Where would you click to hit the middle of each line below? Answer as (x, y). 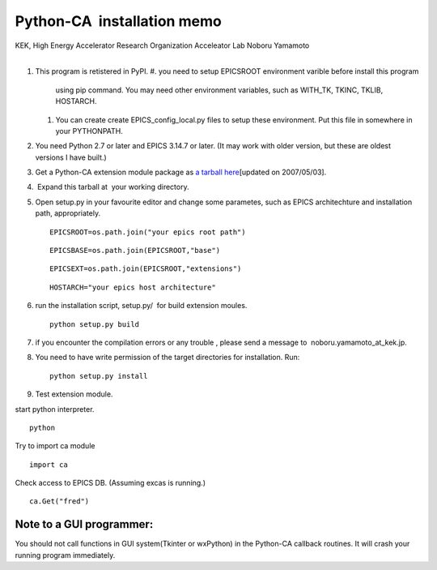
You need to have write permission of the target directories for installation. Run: (168, 358)
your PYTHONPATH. (89, 131)
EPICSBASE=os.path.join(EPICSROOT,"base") (135, 251)
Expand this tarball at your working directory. (113, 187)
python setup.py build (95, 324)
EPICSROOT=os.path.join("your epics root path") (148, 232)
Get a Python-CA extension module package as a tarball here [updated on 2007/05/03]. (181, 172)
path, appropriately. (68, 213)
